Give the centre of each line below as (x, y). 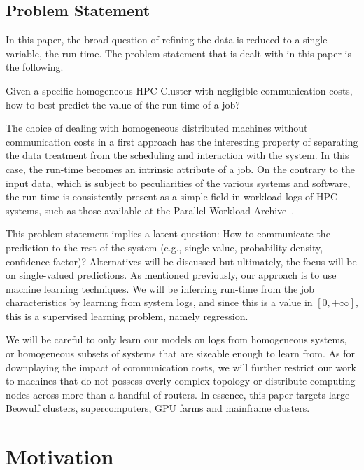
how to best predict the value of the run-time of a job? (123, 104)
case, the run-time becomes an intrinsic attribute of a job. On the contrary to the (180, 168)
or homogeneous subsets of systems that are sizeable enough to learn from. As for (180, 353)
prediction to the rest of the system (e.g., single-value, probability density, (164, 247)
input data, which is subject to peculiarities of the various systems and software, (178, 182)
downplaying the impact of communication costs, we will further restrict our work (181, 367)
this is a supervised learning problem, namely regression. (127, 316)
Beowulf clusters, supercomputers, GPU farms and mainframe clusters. (158, 408)
